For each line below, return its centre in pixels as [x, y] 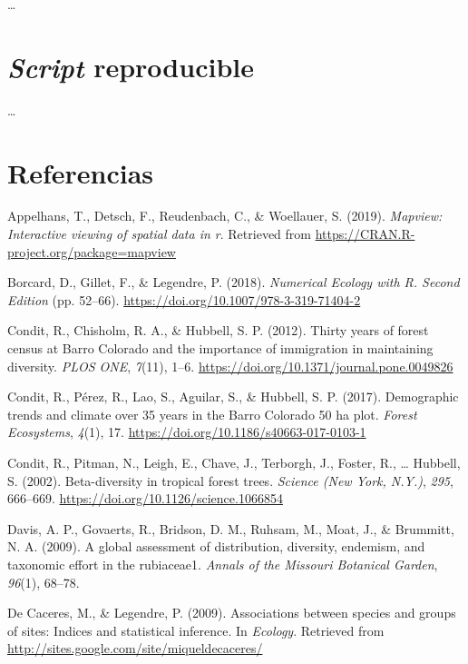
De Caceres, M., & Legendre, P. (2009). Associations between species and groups [232, 613]
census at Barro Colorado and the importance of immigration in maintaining [220, 348]
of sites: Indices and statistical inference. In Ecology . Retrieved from [196, 630]
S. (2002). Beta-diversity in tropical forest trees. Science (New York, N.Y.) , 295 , [230, 480]
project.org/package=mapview [92, 251]
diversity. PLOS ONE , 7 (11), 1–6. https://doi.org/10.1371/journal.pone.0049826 [230, 366]
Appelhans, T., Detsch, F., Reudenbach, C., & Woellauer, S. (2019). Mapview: [225, 216]
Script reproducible [131, 66]
